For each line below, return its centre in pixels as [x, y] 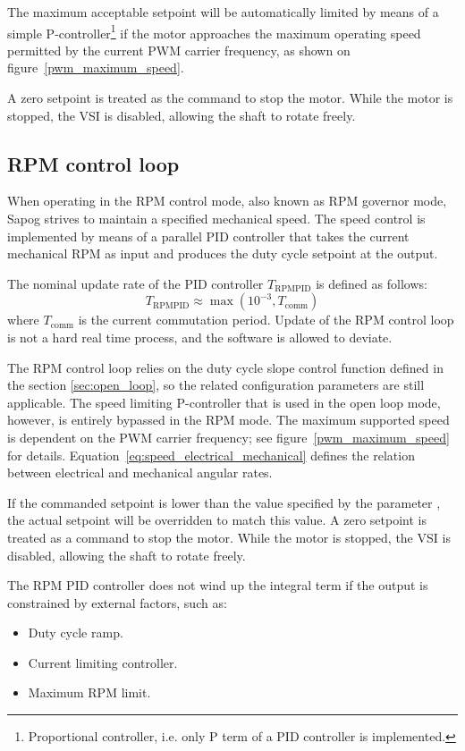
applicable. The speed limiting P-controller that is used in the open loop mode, [224, 402]
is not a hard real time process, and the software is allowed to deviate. [200, 337]
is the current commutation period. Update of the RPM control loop [266, 320]
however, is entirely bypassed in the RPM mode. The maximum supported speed [228, 420]
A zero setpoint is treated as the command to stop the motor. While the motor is [230, 98]
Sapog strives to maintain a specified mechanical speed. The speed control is [216, 219]
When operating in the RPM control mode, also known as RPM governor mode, [227, 201]
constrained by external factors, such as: [117, 602]
